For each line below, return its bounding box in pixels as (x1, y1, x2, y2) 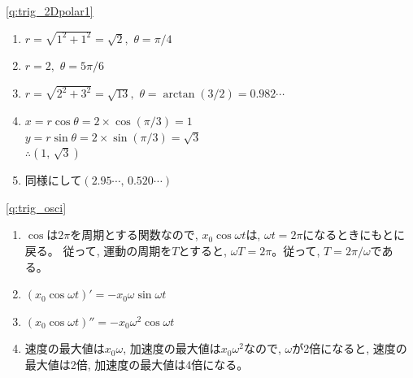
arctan (163, 89, 195, 101)
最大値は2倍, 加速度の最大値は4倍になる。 (24, 355, 249, 372)
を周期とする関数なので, (70, 226, 198, 243)
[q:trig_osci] (6, 198, 67, 215)
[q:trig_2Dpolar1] (6, 2, 93, 19)
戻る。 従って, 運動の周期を (24, 241, 172, 259)
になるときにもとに (302, 226, 406, 243)
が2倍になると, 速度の (292, 340, 407, 357)
